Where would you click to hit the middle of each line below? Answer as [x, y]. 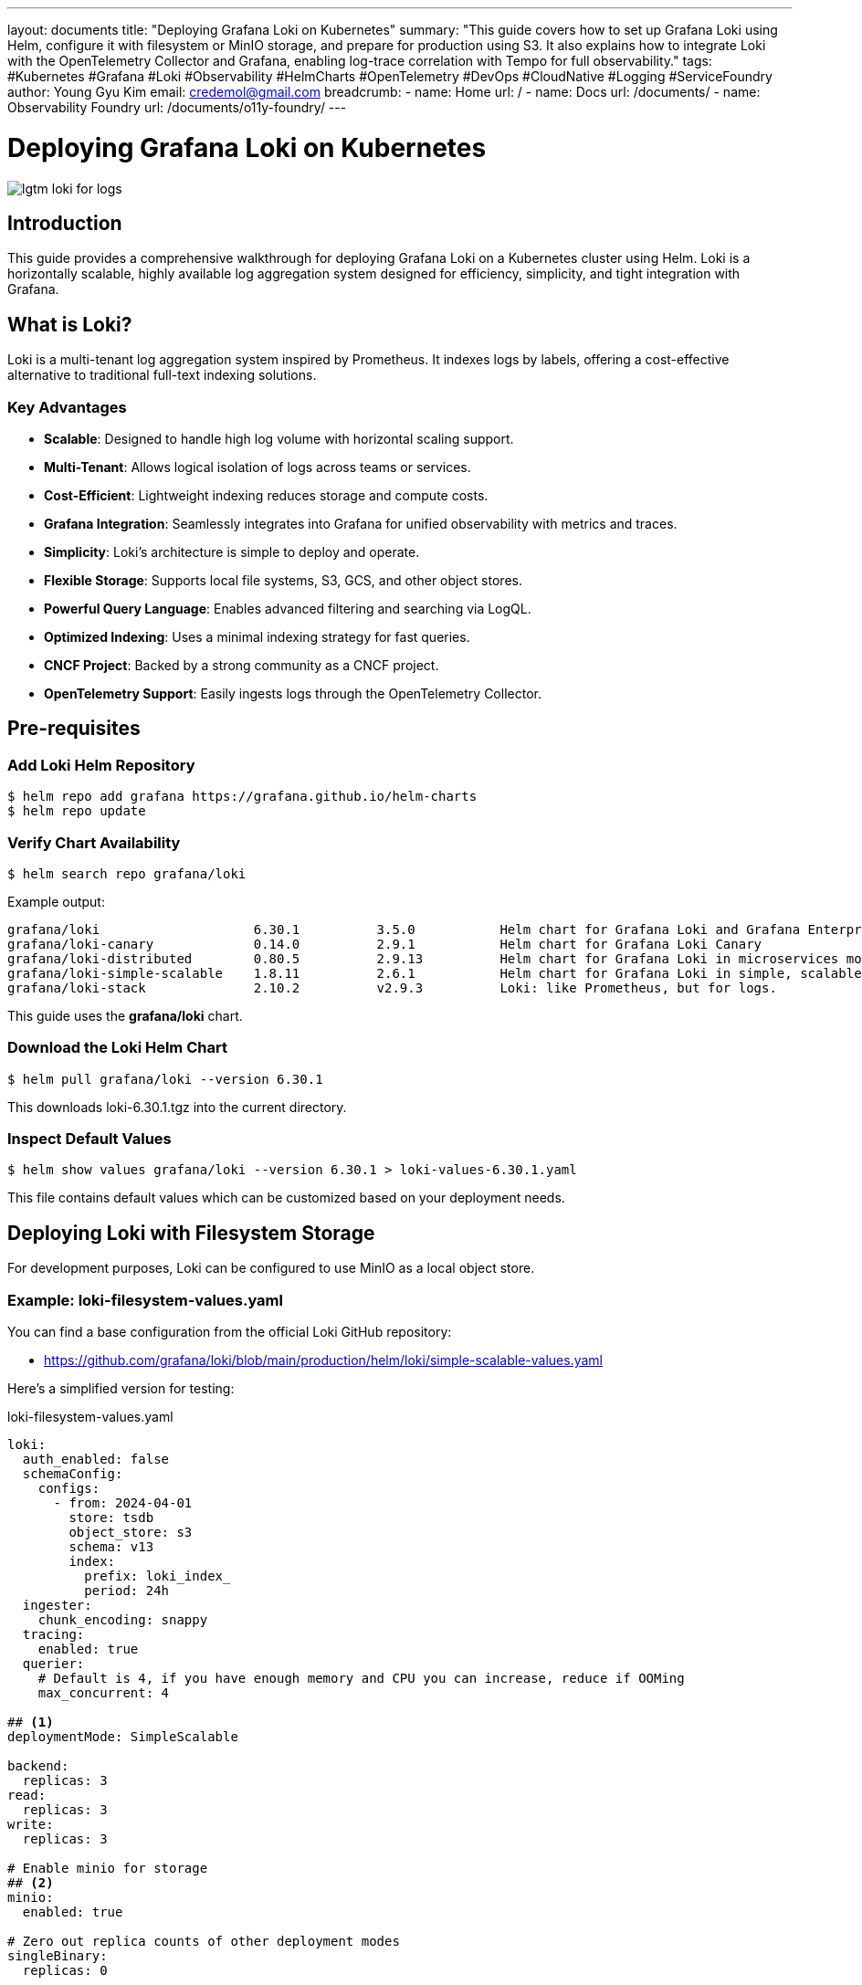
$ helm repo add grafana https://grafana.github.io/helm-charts [242, 797]
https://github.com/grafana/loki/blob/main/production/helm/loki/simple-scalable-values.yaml [323, 1360]
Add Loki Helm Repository [101, 765]
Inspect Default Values [89, 1139]
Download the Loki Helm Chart [117, 1048]
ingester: [57, 1605]
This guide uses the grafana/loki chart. [125, 1015]
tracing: [53, 1634]
